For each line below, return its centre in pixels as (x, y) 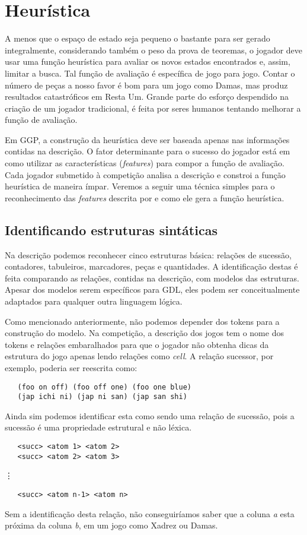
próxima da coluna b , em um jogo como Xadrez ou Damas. (111, 525)
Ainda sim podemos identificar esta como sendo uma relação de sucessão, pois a (150, 415)
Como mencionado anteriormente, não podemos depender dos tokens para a (142, 321)
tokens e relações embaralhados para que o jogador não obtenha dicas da (137, 344)
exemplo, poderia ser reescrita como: (71, 367)
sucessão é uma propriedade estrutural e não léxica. (98, 427)
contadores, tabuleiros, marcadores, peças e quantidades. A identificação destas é (151, 266)
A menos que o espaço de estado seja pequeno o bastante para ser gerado (137, 38)
